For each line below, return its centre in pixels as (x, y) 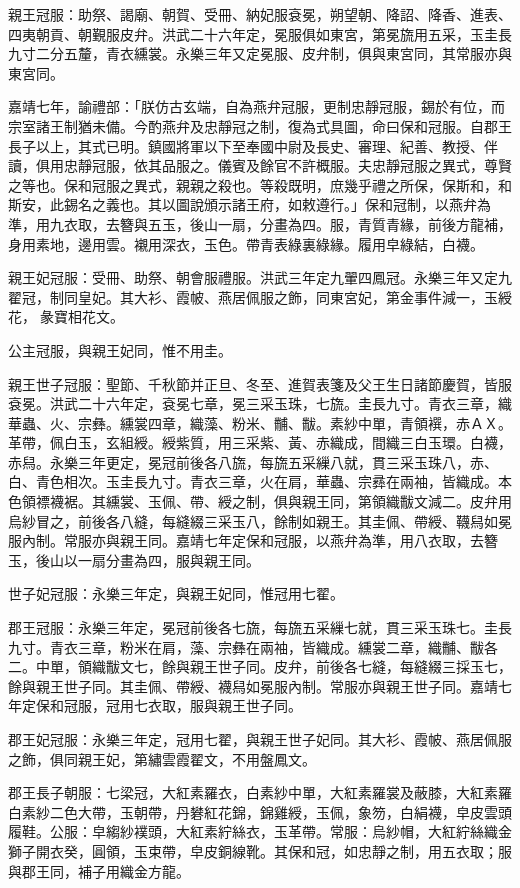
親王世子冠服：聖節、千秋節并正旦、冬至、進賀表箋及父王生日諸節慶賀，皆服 (260, 383)
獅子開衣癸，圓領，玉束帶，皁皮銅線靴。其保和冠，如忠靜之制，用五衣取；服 (260, 850)
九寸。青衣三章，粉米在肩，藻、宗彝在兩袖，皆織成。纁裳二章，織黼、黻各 (253, 646)
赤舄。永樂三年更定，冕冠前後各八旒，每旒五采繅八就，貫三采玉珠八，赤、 (253, 461)
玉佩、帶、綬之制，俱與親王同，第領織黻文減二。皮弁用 (329, 501)
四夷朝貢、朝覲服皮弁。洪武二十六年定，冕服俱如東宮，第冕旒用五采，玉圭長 (260, 33)
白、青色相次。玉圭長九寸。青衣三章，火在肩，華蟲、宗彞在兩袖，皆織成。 (253, 481)
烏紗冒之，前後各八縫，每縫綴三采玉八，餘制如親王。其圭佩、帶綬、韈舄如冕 (260, 520)
